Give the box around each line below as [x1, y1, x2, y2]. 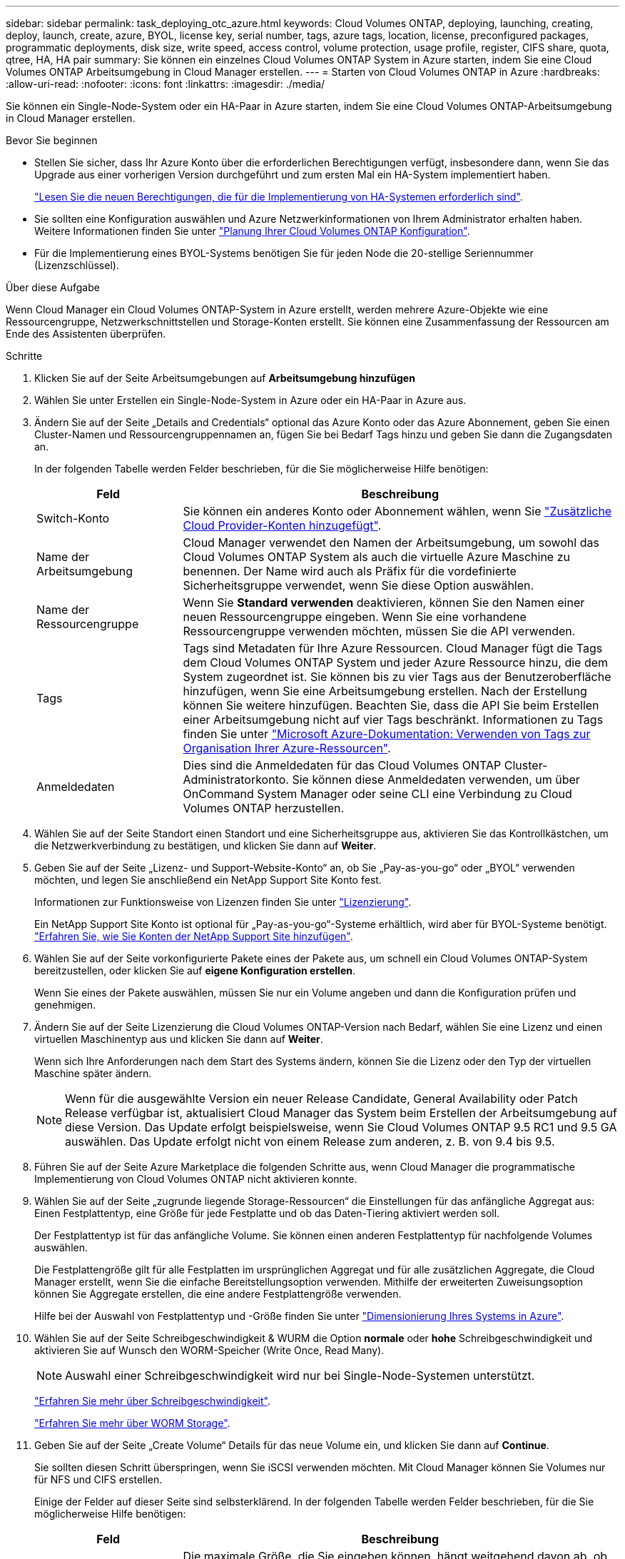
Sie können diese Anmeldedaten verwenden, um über [292, 772, 580, 787]
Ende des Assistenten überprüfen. [6, 328, 166, 340]
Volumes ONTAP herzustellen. [183, 801, 345, 815]
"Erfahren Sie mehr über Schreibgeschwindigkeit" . [34, 1395, 270, 1407]
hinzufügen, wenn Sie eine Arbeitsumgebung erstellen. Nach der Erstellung [183, 684, 587, 698]
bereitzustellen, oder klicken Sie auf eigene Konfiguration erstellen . [34, 964, 356, 977]
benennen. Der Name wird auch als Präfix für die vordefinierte [183, 564, 517, 578]
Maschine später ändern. [34, 1067, 152, 1079]
